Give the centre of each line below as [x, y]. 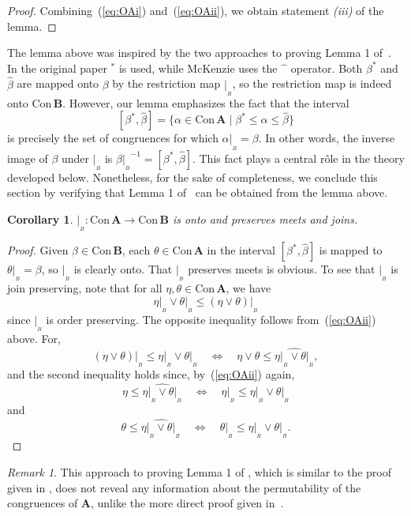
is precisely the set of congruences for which [113, 138]
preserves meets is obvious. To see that [282, 269]
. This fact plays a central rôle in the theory [298, 158]
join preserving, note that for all [85, 288]
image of [28, 158]
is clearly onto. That [123, 269]
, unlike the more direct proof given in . [187, 503]
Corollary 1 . [40, 218]
